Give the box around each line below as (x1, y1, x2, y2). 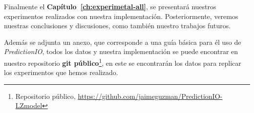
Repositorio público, (15, 91, 76, 101)
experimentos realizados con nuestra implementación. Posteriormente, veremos (4, 11, 238, 21)
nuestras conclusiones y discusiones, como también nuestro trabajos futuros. (4, 20, 231, 31)
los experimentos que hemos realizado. (4, 67, 118, 77)
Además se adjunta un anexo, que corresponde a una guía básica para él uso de (4, 37, 241, 47)
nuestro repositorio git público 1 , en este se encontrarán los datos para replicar (4, 56, 241, 68)
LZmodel (15, 100, 42, 111)
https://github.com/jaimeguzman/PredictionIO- (78, 91, 223, 101)
